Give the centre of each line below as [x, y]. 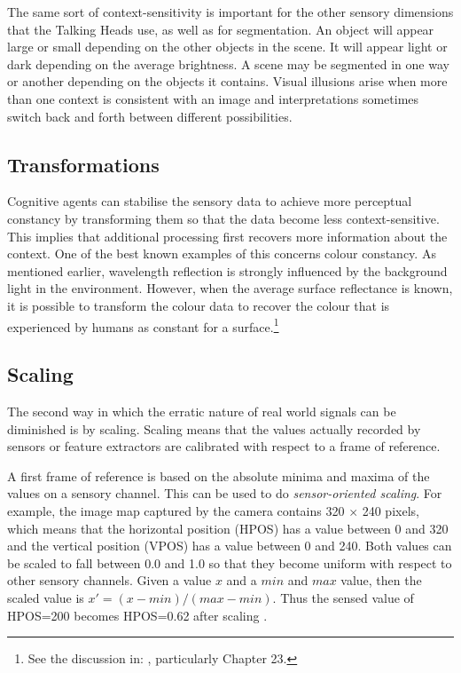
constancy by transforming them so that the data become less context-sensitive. [223, 218]
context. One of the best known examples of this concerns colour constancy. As [222, 253]
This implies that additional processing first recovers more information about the [227, 236]
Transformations [83, 164]
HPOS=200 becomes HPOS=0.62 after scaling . [137, 615]
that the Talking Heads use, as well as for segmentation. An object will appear [221, 29]
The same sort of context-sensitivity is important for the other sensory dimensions [230, 12]
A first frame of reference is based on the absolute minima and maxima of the [219, 475]
